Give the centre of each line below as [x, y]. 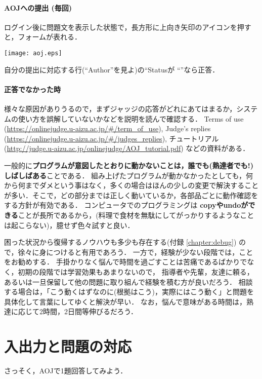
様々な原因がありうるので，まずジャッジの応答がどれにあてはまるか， [120, 109]
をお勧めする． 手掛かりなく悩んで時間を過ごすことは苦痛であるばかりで [126, 262]
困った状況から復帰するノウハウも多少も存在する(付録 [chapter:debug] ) [120, 242]
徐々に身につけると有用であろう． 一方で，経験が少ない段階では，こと [136, 252]
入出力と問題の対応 [68, 346]
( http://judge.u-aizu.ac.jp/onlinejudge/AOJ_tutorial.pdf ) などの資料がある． [127, 148]
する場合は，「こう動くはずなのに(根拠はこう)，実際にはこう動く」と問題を [129, 292]
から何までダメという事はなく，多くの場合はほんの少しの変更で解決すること [132, 185]
